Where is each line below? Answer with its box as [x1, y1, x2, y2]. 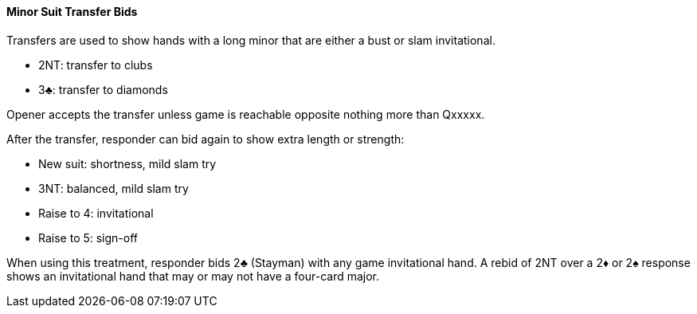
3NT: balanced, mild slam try [38, 181, 189, 195]
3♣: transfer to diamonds [38, 82, 168, 96]
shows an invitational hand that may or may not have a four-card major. [6, 269, 380, 283]
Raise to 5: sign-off [38, 230, 139, 245]
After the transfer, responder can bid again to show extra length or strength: [6, 131, 405, 146]
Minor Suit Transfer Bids [6, 5, 138, 18]
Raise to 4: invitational [38, 206, 154, 220]
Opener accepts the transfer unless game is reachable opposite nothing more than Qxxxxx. [6, 107, 485, 121]
